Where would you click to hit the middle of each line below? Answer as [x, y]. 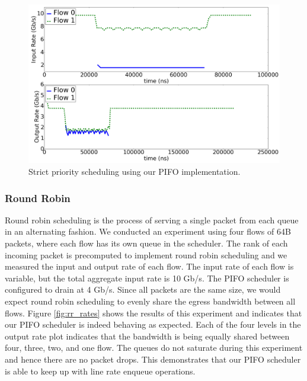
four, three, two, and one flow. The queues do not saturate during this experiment [154, 348]
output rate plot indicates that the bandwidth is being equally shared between [147, 336]
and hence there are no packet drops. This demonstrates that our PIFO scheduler [153, 359]
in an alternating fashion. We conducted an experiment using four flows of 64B [148, 231]
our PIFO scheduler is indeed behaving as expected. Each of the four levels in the [153, 324]
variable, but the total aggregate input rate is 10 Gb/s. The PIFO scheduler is [147, 278]
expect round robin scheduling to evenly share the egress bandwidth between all [150, 301]
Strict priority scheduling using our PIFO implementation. [135, 172]
